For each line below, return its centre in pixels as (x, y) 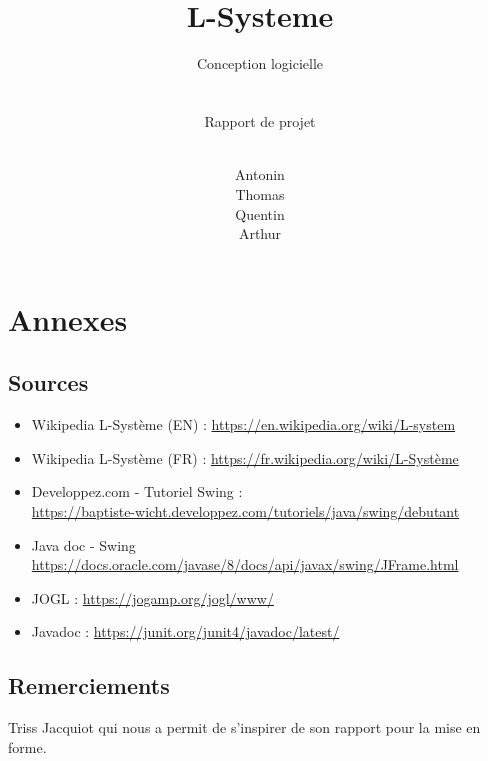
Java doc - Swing (83, 544)
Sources (48, 382)
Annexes (68, 318)
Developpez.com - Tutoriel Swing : (137, 491)
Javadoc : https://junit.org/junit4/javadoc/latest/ (185, 631)
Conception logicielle (260, 62)
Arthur (260, 233)
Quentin (260, 213)
